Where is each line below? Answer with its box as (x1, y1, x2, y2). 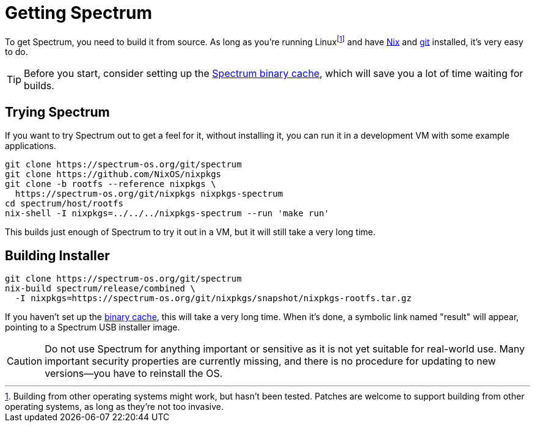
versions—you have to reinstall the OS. (45, 367, 223, 380)
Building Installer (5, 247, 110, 263)
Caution (7, 355, 43, 368)
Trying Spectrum (5, 104, 110, 120)
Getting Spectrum (5, 2, 153, 23)
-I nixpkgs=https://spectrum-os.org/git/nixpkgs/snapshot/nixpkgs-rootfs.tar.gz (15, 293, 412, 304)
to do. (5, 46, 28, 57)
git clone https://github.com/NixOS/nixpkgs (5, 169, 222, 180)
